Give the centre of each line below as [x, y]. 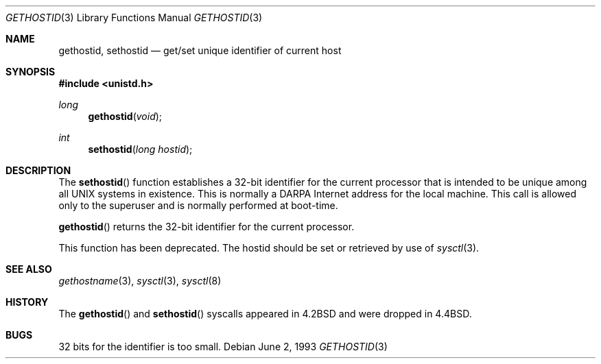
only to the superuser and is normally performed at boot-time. [198, 205]
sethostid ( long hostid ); [140, 149]
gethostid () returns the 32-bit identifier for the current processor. [207, 227]
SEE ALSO [29, 269]
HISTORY [27, 302]
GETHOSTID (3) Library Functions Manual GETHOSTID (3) [134, 17]
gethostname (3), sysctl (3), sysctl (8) [140, 281]
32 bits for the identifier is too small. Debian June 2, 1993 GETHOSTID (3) [223, 347]
